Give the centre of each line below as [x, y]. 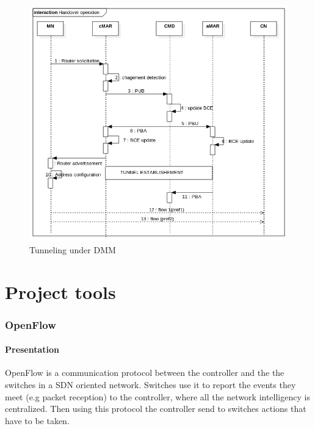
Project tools [60, 291]
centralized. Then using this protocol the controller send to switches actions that [156, 409]
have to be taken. [37, 420]
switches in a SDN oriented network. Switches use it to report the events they [150, 384]
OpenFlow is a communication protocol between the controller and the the [145, 373]
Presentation [32, 349]
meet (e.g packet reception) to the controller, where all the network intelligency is [157, 396]
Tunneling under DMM [73, 249]
